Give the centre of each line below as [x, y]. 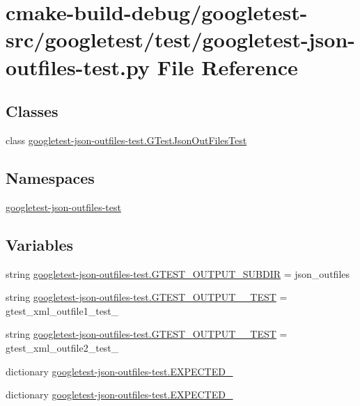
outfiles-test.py [78, 67]
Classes [32, 111]
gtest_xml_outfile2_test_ [62, 347]
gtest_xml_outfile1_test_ [62, 310]
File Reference [227, 67]
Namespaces [50, 177]
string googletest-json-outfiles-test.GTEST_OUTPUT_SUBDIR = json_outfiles [178, 273]
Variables [40, 244]
